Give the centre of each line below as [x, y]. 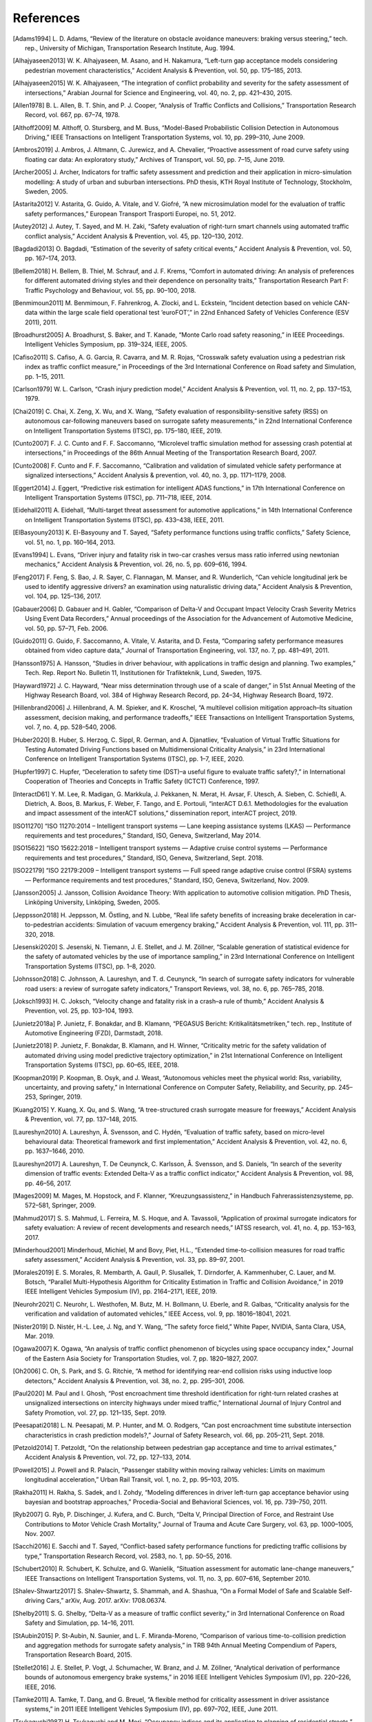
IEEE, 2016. [41, 1687]
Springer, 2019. [61, 1097]
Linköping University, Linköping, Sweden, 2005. [93, 902]
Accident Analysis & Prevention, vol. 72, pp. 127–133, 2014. [108, 1458]
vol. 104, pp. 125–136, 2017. [63, 597]
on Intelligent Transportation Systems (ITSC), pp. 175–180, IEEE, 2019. [124, 430]
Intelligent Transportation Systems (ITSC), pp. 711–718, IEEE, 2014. [118, 497]
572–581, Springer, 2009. [61, 1205]
